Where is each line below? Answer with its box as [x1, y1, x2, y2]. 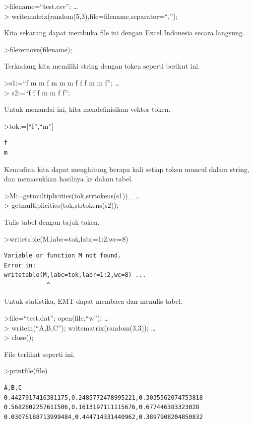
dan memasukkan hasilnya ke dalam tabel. [4, 173, 133, 184]
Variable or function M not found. [4, 252, 122, 259]
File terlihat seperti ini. [4, 348, 75, 359]
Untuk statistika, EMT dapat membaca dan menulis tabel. [4, 296, 183, 306]
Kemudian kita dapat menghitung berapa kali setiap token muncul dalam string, [4, 164, 250, 174]
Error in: [4, 261, 36, 269]
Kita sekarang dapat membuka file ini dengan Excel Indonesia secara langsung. [4, 27, 245, 38]
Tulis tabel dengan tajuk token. [4, 216, 100, 227]
